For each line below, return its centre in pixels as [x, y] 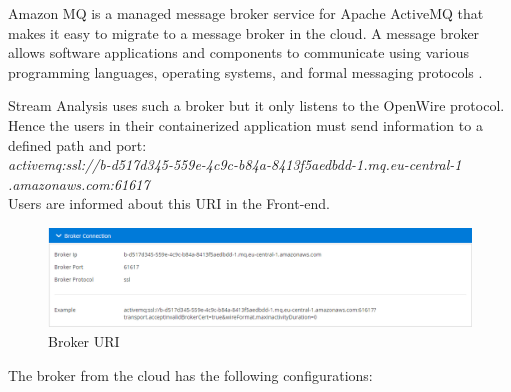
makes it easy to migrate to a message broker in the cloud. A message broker [244, 32]
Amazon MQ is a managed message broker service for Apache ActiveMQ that [246, 13]
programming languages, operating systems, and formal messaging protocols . [245, 71]
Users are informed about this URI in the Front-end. [169, 203]
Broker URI [84, 340]
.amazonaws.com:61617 [79, 183]
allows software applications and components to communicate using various [238, 52]
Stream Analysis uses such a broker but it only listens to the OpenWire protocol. [256, 105]
